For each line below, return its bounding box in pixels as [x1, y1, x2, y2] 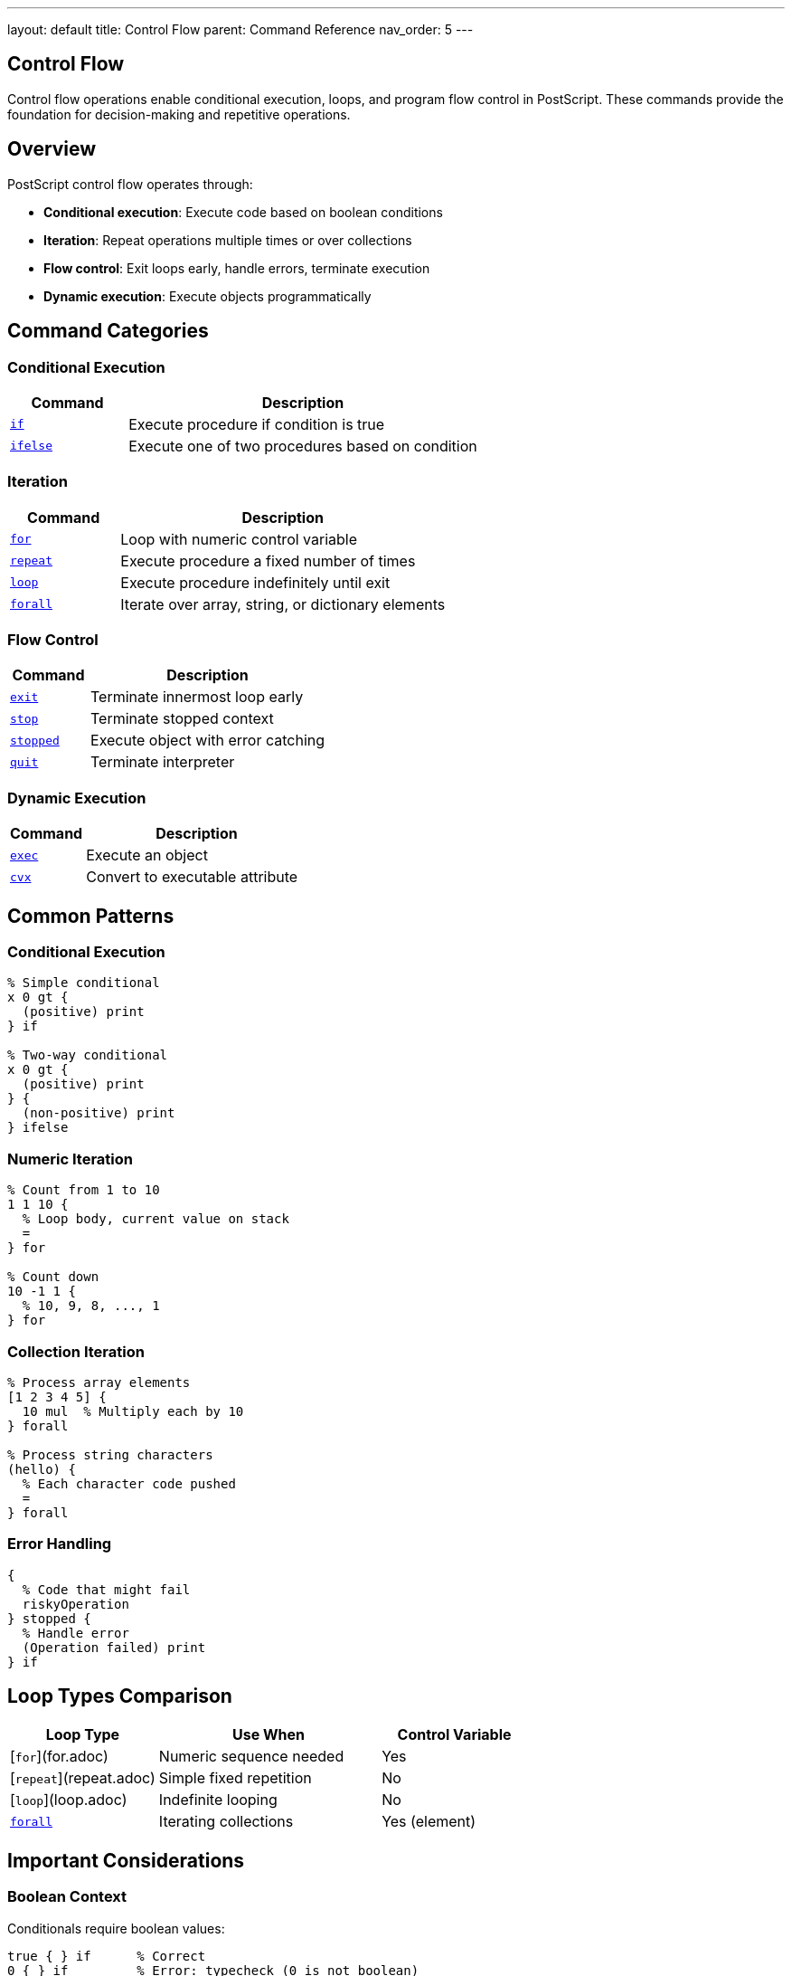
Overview [7, 138, 97, 161]
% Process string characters [7, 1447, 213, 1462]
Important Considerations [7, 1848, 245, 1872]
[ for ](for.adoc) [10, 1747, 108, 1766]
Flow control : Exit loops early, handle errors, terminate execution [43, 260, 430, 276]
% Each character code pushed [22, 1476, 236, 1491]
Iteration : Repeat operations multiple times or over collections [43, 232, 412, 248]
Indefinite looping [158, 1791, 278, 1810]
